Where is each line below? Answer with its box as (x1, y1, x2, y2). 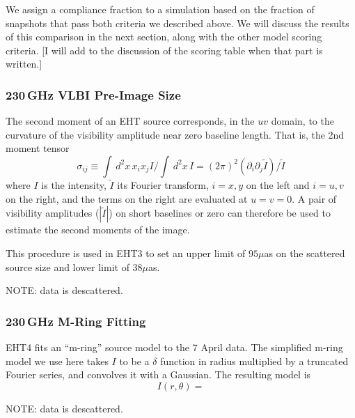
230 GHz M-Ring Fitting (6, 312, 146, 330)
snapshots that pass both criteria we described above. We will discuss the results (6, 15, 349, 30)
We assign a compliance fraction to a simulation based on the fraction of (6, 2, 315, 16)
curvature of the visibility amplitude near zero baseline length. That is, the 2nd (6, 127, 345, 141)
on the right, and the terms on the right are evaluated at (6, 191, 248, 206)
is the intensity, (41, 178, 106, 192)
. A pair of (292, 191, 337, 206)
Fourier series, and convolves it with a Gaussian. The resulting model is (6, 367, 311, 382)
